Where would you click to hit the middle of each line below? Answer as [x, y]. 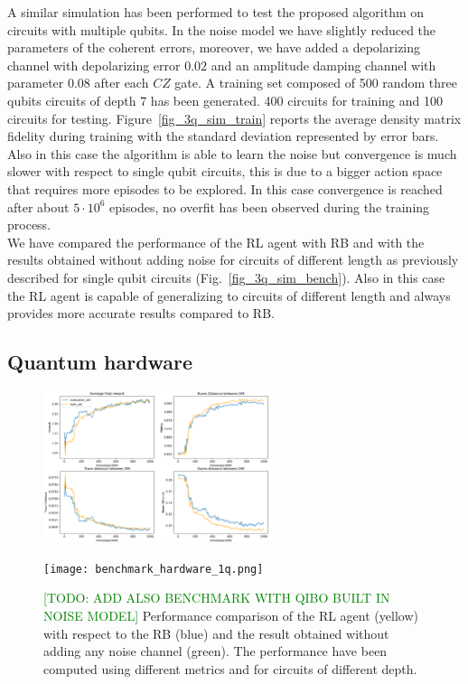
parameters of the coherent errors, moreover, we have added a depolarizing [214, 47]
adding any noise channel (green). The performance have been [215, 651]
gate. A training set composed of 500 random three [316, 83]
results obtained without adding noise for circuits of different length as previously [233, 260]
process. [29, 225]
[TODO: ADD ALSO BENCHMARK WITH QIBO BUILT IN [217, 598]
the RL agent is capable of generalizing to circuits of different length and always [229, 295]
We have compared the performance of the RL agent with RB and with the [216, 242]
